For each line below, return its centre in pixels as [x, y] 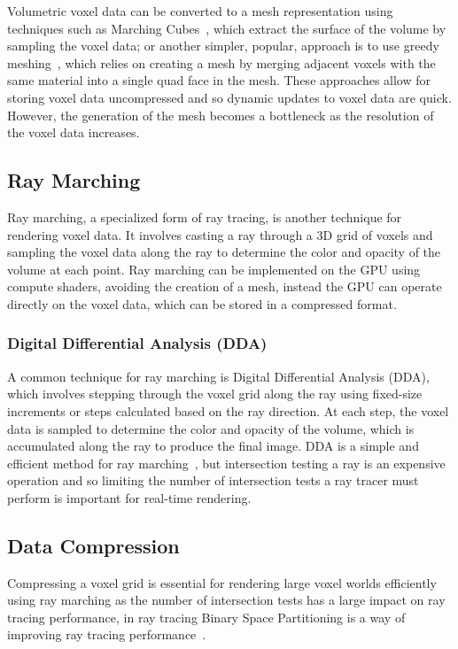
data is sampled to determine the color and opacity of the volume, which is [211, 428]
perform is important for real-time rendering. [129, 497]
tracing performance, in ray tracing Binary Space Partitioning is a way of [206, 617]
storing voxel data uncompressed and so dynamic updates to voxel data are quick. [229, 97]
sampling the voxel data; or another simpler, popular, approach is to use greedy [223, 46]
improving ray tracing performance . [107, 634]
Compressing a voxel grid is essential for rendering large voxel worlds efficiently [222, 582]
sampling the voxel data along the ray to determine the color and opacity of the [224, 252]
